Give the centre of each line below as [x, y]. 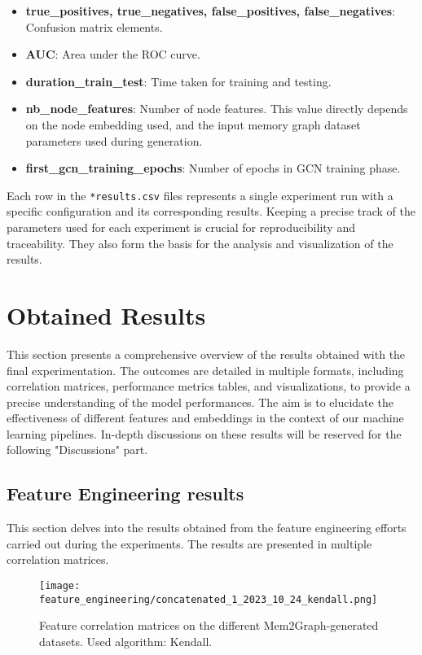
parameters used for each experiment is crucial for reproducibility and [181, 227]
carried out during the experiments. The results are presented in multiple [189, 543]
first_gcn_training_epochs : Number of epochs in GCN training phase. [213, 168]
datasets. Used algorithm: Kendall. [126, 641]
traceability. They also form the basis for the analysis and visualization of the [200, 243]
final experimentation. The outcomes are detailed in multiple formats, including [205, 370]
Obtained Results [106, 314]
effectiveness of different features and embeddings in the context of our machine [205, 418]
